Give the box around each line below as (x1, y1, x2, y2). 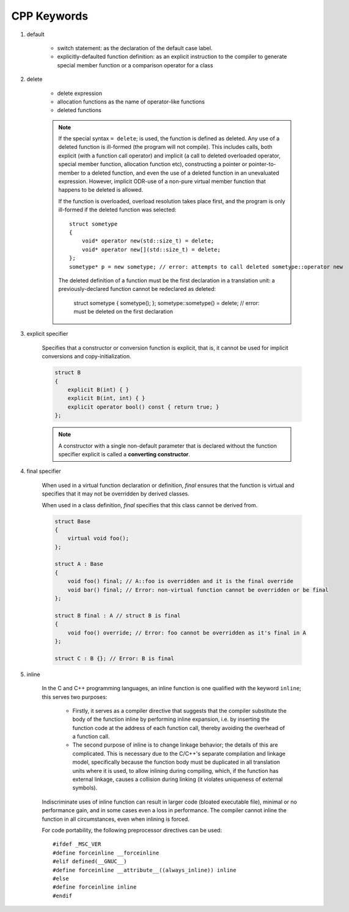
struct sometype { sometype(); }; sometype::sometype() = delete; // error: (73, 299, 260, 306)
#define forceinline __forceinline (53, 849, 160, 856)
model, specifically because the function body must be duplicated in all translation (72, 758, 281, 766)
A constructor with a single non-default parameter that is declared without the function (58, 442, 277, 450)
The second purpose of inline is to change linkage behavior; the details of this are (72, 741, 278, 748)
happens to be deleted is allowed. (58, 186, 144, 194)
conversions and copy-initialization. (42, 353, 131, 360)
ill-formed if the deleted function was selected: (58, 206, 177, 214)
